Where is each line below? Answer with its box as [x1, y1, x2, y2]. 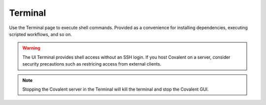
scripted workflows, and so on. [9, 31, 72, 37]
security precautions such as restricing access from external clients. [22, 61, 162, 67]
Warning [22, 45, 40, 51]
